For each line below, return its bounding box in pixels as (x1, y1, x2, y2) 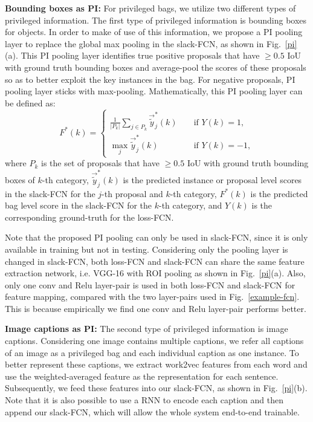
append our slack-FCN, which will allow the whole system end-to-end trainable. (5, 405, 300, 418)
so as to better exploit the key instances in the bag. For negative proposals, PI (5, 73, 295, 85)
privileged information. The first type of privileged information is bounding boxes (5, 13, 307, 26)
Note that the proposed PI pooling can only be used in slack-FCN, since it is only (5, 231, 308, 244)
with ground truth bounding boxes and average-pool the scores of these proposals (5, 60, 306, 73)
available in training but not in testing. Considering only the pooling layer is (5, 242, 288, 255)
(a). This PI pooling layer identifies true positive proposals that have (5, 49, 260, 62)
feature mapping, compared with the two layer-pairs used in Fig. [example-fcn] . (5, 290, 300, 303)
